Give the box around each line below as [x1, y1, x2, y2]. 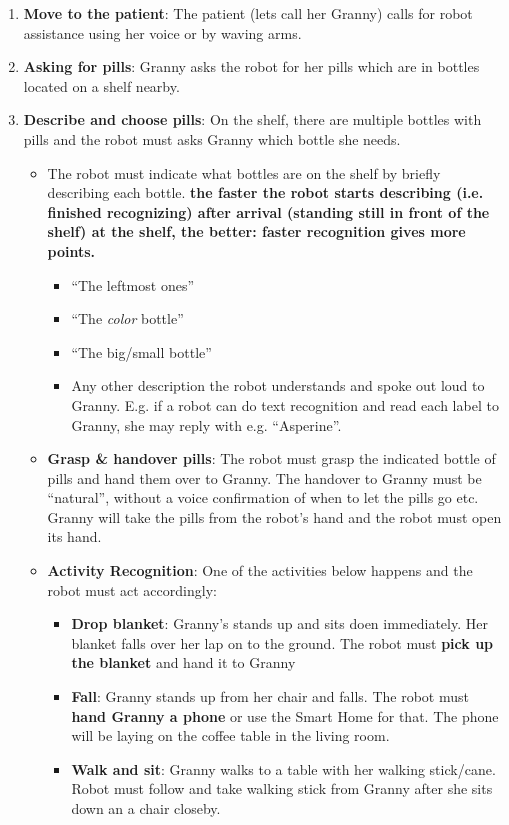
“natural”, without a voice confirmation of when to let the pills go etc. [47, 487, 479, 508]
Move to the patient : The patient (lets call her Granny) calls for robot [23, 3, 473, 23]
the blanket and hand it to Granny [71, 652, 296, 673]
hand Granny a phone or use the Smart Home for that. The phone [71, 705, 499, 726]
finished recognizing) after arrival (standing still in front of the [47, 201, 490, 222]
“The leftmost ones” [71, 274, 195, 295]
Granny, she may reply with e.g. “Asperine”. [71, 414, 342, 435]
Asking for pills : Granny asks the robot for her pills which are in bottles [23, 56, 480, 77]
